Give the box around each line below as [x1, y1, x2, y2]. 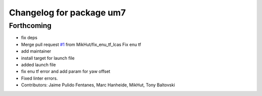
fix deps [21, 35, 37, 41]
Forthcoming [9, 21, 52, 30]
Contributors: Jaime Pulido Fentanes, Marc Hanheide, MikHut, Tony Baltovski [21, 82, 175, 88]
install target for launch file [21, 55, 75, 61]
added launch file [21, 62, 56, 68]
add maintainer [21, 48, 51, 54]
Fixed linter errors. [21, 75, 58, 81]
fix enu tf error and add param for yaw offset [21, 69, 111, 74]
